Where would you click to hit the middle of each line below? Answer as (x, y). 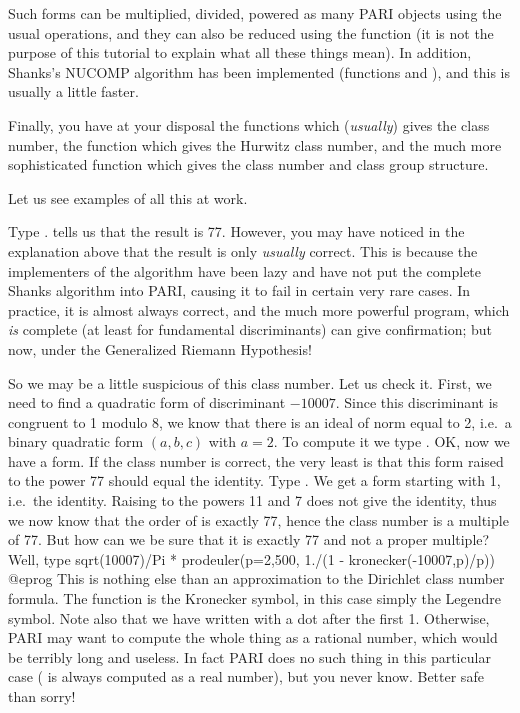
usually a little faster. (73, 91)
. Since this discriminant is (417, 402)
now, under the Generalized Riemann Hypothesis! (160, 348)
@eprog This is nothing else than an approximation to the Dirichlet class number (256, 578)
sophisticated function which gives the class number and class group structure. (248, 164)
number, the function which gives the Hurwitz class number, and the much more (255, 144)
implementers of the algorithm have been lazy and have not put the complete (245, 270)
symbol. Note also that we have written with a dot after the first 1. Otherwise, (249, 617)
